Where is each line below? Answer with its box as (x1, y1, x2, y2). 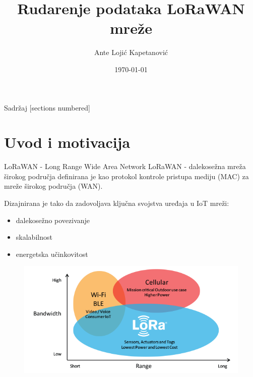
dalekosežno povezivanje (16, 214, 90, 225)
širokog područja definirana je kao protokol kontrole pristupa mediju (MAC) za (4, 171, 249, 181)
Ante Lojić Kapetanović (94, 47, 168, 58)
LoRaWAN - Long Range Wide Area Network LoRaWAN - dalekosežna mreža (4, 161, 246, 172)
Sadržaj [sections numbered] (4, 102, 90, 113)
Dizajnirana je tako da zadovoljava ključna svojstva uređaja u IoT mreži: (4, 198, 229, 208)
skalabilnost (16, 232, 52, 242)
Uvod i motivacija (4, 132, 131, 152)
